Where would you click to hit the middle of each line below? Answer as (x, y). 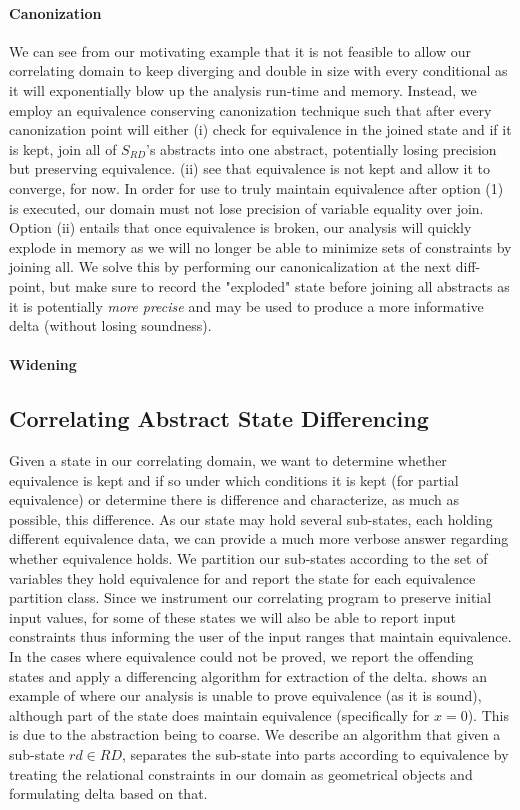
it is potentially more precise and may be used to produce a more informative (246, 305)
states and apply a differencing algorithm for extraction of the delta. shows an (248, 675)
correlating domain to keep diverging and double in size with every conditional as (258, 70)
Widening (43, 364)
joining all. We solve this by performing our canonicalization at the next (230, 266)
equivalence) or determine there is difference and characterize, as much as (234, 499)
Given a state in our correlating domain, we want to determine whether (228, 460)
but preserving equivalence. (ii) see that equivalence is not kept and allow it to (249, 168)
